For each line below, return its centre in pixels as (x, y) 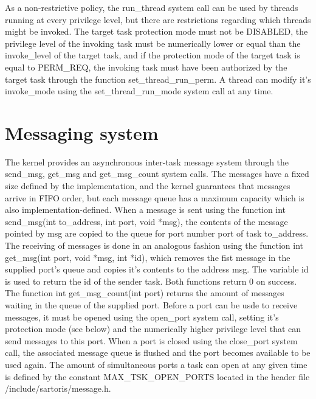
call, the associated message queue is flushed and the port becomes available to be (158, 352)
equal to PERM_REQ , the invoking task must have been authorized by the (146, 67)
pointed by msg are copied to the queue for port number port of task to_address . (157, 233)
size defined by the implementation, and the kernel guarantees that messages (148, 186)
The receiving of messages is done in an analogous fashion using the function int (154, 245)
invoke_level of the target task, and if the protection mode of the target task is (153, 55)
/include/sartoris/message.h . (58, 388)
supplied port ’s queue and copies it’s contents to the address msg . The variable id (157, 269)
